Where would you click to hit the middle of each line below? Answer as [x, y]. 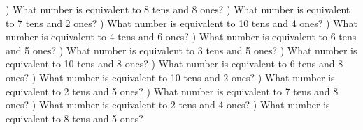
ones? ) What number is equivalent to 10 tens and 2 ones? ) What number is [170, 77]
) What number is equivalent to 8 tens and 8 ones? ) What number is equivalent [178, 9]
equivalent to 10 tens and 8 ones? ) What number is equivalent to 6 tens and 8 [175, 64]
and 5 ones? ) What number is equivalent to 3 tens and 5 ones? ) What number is [181, 50]
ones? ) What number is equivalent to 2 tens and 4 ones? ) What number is [168, 105]
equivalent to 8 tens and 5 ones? [74, 118]
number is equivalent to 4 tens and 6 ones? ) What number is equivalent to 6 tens [181, 36]
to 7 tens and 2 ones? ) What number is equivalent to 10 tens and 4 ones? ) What [181, 23]
